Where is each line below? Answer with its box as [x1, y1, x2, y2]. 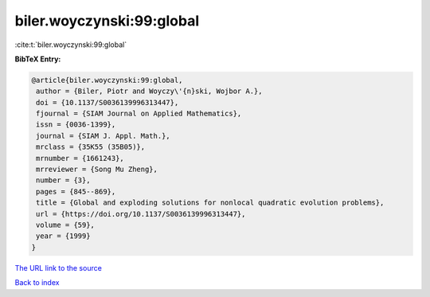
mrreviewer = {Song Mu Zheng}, [36, 165, 158, 174]
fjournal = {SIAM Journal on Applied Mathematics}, [36, 109, 242, 119]
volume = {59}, [36, 221, 96, 229]
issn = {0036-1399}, [36, 120, 116, 129]
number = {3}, [36, 176, 91, 185]
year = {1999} [36, 232, 91, 240]
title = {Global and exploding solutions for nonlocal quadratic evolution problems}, [36, 198, 385, 207]
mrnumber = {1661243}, [36, 154, 125, 162]
